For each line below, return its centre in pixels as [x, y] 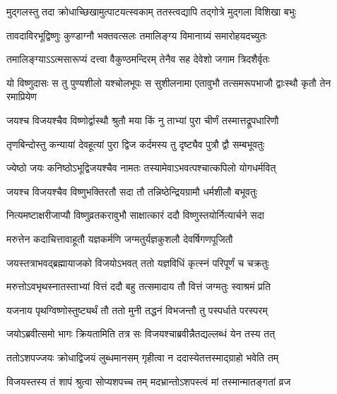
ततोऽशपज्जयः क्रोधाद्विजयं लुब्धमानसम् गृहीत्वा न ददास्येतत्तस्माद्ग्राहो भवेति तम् [143, 357]
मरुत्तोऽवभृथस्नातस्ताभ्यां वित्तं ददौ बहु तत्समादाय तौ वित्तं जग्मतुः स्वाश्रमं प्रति [138, 286]
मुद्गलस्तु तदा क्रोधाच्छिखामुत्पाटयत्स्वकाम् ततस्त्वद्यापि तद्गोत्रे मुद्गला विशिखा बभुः [152, 11]
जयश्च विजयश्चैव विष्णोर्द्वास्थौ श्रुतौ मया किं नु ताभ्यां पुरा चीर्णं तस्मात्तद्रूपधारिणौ [143, 120]
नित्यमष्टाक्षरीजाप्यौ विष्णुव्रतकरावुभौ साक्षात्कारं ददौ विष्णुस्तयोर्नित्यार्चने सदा [135, 215]
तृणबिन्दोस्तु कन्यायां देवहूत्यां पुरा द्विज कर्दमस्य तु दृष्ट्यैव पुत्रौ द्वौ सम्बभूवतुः [136, 144]
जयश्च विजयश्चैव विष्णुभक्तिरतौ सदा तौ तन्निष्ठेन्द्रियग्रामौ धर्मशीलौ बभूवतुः [132, 191]
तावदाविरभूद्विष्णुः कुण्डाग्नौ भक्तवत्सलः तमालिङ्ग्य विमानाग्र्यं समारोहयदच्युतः [137, 35]
